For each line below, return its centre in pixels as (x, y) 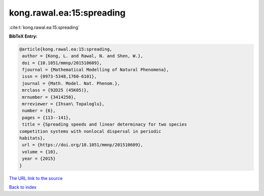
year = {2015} (39, 159)
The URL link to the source (36, 178)
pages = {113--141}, (47, 118)
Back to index (23, 187)
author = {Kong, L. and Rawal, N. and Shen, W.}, (83, 56)
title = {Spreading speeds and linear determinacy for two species (105, 124)
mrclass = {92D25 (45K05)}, (56, 90)
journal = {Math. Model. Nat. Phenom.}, (71, 83)
